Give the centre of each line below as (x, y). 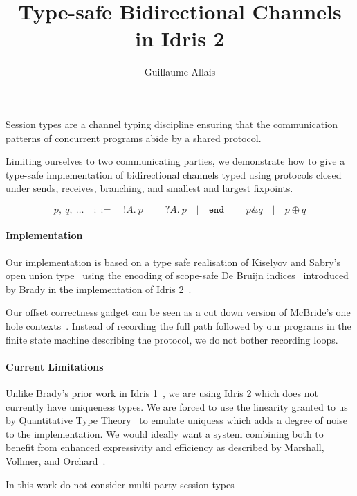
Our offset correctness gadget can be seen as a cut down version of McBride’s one (178, 312)
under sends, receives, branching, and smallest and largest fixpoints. (149, 188)
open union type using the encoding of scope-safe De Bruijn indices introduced (177, 275)
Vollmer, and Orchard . (56, 461)
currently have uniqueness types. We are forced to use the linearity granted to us (177, 406)
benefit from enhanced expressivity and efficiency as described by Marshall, (165, 447)
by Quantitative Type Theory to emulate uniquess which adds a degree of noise (176, 420)
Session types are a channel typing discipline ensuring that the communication (172, 124)
